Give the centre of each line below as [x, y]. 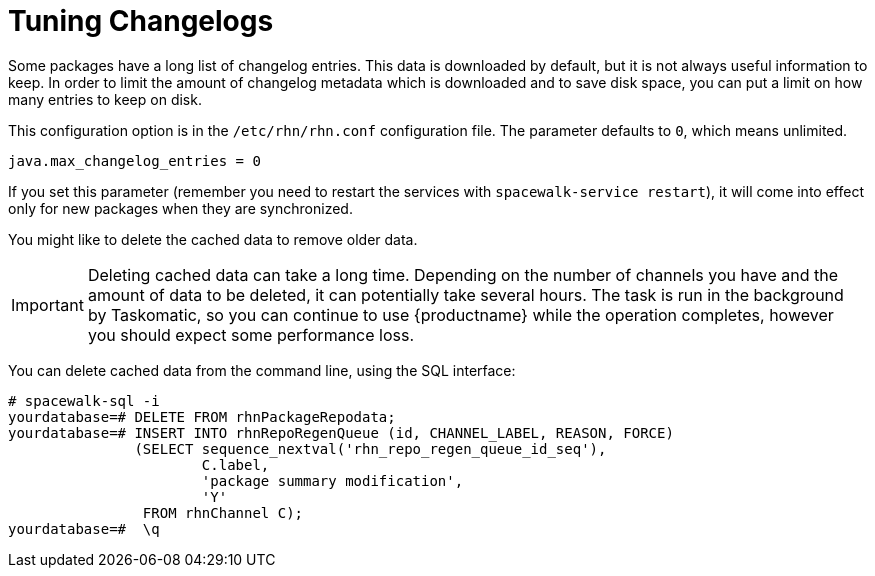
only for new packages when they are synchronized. [180, 208]
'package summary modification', [332, 480]
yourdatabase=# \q [84, 528]
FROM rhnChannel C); [223, 512]
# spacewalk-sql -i [84, 400]
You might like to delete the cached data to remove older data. [213, 239]
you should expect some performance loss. [251, 334]
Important [47, 304]
